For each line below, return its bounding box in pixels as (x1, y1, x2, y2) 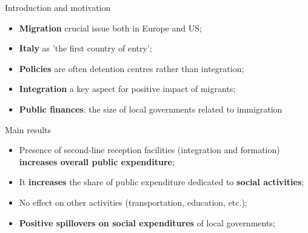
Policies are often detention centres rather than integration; (19, 62, 244, 74)
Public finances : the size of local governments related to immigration (19, 102, 283, 115)
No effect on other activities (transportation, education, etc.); (19, 195, 247, 208)
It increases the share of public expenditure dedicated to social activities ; (19, 176, 304, 188)
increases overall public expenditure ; (19, 155, 175, 168)
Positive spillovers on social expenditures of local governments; (19, 216, 275, 229)
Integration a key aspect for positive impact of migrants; (19, 82, 236, 95)
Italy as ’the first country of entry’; (19, 42, 152, 54)
